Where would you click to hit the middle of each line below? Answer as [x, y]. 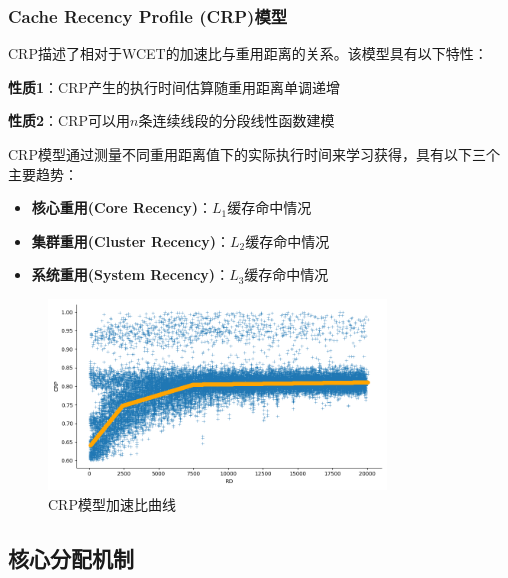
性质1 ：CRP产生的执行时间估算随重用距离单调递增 [174, 86]
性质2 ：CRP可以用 [69, 120]
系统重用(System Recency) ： [130, 274]
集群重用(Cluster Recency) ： [130, 240]
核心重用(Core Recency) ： [121, 207]
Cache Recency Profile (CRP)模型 [148, 15]
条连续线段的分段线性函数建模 [236, 120]
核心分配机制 [71, 557]
